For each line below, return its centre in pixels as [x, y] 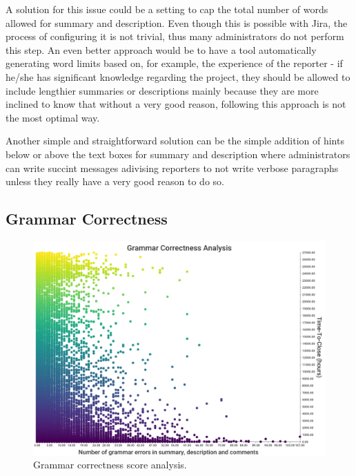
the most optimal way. [53, 117]
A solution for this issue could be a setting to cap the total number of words [167, 9]
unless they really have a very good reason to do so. [115, 181]
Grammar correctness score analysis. [110, 465]
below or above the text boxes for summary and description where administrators [178, 154]
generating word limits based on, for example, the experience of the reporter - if [174, 63]
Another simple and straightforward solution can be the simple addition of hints [175, 141]
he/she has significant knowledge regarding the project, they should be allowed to [178, 76]
